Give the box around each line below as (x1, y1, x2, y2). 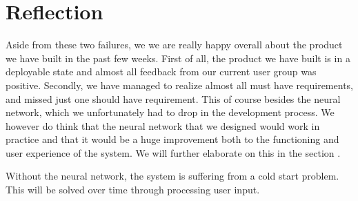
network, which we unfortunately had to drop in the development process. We (6, 105, 335, 119)
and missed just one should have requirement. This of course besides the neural (6, 91, 341, 106)
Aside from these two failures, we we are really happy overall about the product (6, 37, 343, 52)
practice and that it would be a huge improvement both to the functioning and (6, 132, 339, 146)
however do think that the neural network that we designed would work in (6, 118, 320, 133)
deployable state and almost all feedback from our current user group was (6, 64, 317, 79)
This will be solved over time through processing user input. (6, 182, 260, 197)
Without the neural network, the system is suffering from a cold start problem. (6, 169, 339, 183)
